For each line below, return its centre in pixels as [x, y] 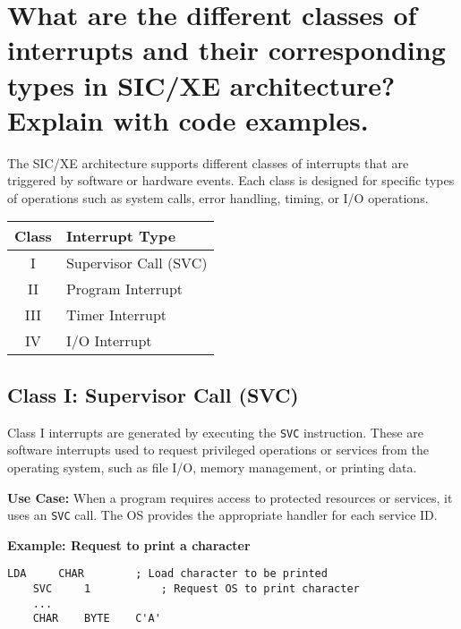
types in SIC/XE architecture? [201, 85]
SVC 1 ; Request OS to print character [196, 589]
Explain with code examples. [188, 119]
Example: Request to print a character [129, 544]
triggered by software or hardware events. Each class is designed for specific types [231, 180]
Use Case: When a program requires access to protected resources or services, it [230, 497]
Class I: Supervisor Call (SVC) [153, 394]
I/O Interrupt [109, 341]
